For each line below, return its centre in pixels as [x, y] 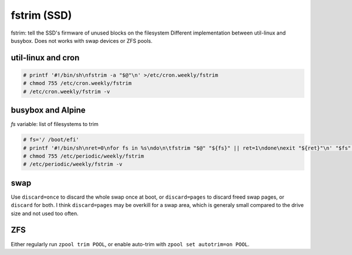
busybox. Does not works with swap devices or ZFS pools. [82, 40]
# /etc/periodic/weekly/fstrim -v [73, 164]
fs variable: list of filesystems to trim [55, 124]
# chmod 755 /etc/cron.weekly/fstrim [77, 83]
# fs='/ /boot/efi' [51, 140]
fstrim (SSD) [41, 15]
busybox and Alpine [48, 110]
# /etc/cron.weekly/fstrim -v [67, 91]
